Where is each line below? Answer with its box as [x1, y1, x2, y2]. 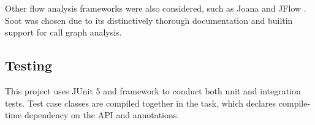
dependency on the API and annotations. [24, 108, 180, 121]
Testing [5, 56, 52, 75]
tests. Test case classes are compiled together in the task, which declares [5, 96, 276, 109]
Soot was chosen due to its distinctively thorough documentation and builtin [5, 13, 293, 26]
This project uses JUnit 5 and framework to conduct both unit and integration [5, 84, 301, 97]
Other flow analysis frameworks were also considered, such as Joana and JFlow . [5, 2, 306, 14]
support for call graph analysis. [5, 26, 122, 39]
